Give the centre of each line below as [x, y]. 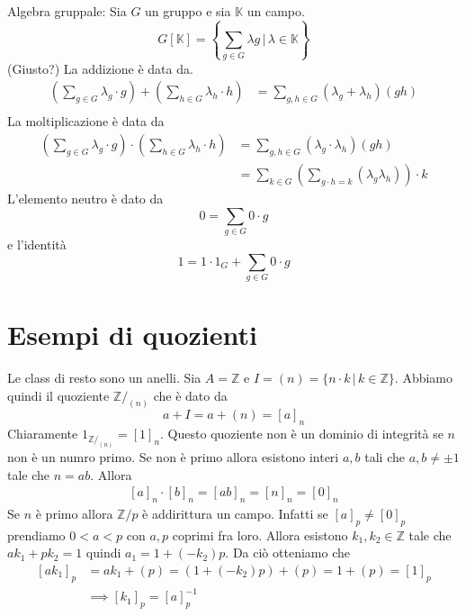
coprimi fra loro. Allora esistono [260, 534]
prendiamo [36, 534]
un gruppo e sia [188, 11]
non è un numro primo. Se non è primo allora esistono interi [173, 456]
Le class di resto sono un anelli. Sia [104, 378]
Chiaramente [43, 434]
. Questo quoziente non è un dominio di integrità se [302, 434]
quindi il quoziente [58, 395]
